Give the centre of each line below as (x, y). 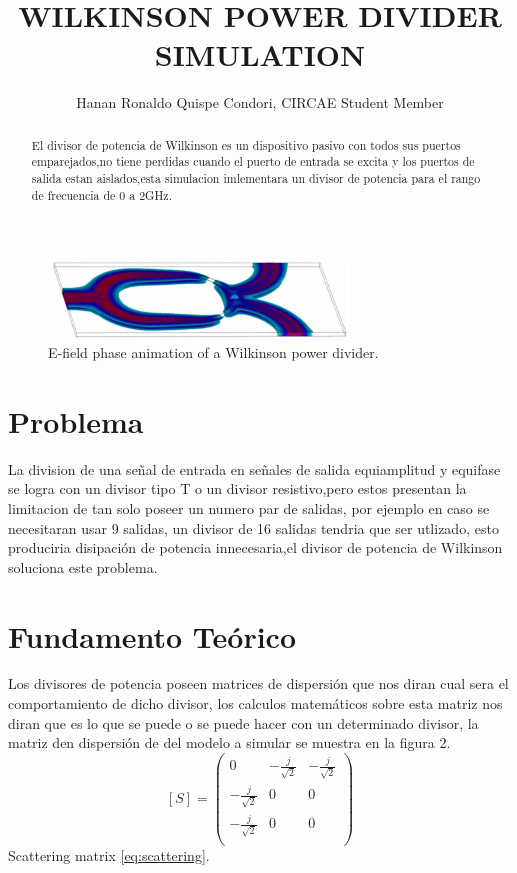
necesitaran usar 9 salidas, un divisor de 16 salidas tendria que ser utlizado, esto (253, 527)
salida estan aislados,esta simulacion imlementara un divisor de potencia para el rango (256, 178)
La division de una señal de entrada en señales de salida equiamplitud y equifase (254, 468)
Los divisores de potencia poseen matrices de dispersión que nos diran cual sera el (258, 683)
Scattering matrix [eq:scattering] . (109, 855)
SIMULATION (260, 54)
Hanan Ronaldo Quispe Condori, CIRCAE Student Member (260, 102)
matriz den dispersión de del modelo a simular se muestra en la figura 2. (229, 742)
